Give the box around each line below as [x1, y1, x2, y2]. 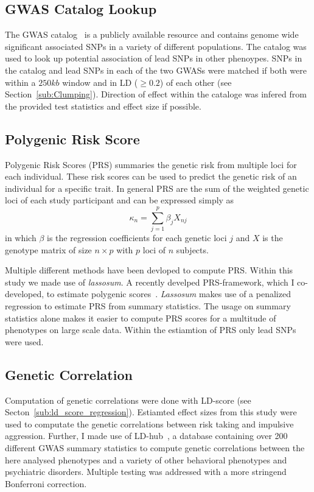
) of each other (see [159, 76, 232, 88]
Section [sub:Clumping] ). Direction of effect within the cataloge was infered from [5, 88, 307, 100]
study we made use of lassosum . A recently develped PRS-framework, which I [5, 275, 295, 288]
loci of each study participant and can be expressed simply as [5, 194, 234, 206]
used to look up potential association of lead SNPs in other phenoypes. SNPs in [5, 52, 302, 65]
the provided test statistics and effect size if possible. [5, 99, 201, 112]
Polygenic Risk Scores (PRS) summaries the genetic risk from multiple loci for [5, 158, 297, 170]
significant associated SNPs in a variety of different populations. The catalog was [5, 40, 307, 52]
